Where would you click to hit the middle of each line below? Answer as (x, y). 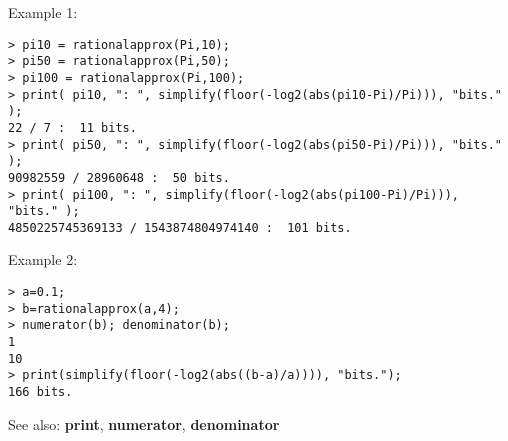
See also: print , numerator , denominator (144, 423)
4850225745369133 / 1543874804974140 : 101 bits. (180, 227)
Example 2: (43, 259)
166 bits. (40, 392)
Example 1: (43, 12)
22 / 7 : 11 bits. (72, 127)
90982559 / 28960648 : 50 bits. (119, 177)
